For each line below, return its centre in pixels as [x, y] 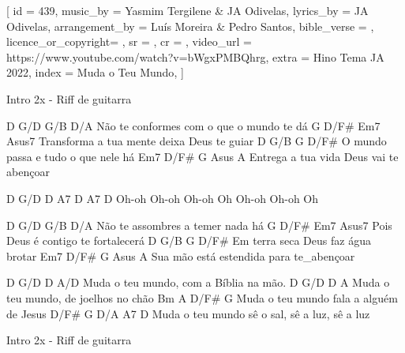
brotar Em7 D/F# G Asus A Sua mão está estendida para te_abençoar [181, 255]
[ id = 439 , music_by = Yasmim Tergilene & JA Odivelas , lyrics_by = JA [187, 10]
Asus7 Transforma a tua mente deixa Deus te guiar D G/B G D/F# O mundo [197, 141]
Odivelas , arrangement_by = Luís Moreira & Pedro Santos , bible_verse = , [190, 26]
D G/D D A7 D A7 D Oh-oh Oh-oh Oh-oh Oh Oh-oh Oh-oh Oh [163, 198]
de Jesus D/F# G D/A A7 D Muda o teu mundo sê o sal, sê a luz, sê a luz [188, 313]
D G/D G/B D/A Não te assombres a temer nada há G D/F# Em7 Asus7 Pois [199, 225]
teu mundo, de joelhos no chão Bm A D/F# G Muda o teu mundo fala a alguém [202, 297]
